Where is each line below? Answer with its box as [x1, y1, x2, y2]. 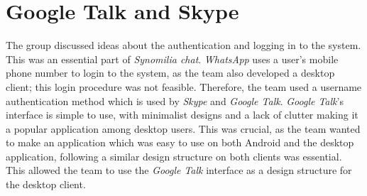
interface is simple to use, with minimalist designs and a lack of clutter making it [6, 107, 358, 122]
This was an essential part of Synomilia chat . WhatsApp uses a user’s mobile [6, 51, 339, 66]
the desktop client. [6, 177, 86, 192]
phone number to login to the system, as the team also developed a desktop [6, 65, 335, 80]
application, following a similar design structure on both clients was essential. [6, 148, 342, 163]
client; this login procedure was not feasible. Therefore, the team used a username [6, 79, 362, 94]
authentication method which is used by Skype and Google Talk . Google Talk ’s [6, 93, 344, 108]
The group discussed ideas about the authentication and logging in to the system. [6, 38, 361, 53]
